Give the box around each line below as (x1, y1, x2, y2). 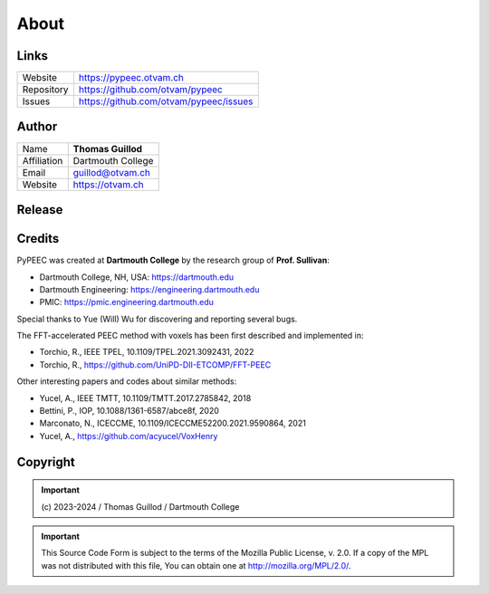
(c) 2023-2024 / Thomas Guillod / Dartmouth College (41, 501, 240, 512)
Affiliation (22, 154, 63, 167)
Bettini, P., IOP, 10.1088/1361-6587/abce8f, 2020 (39, 406, 219, 417)
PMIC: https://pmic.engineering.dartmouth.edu (39, 297, 215, 308)
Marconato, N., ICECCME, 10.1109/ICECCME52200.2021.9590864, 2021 (39, 417, 307, 429)
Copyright (16, 454, 76, 470)
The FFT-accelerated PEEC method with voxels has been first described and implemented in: (16, 331, 364, 341)
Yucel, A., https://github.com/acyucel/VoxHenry (39, 430, 218, 441)
